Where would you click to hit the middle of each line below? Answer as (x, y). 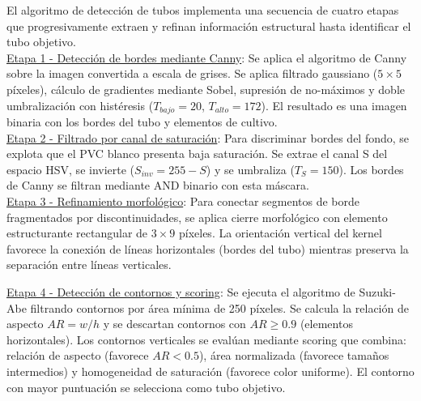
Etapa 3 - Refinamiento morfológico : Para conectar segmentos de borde (183, 200)
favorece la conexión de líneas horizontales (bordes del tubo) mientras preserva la (208, 248)
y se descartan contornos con (174, 324)
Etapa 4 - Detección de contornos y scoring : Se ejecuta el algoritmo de (181, 291)
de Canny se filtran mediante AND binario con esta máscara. (158, 185)
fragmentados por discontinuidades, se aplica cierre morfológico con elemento (197, 217)
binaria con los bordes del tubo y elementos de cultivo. (142, 122)
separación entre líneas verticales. (89, 264)
